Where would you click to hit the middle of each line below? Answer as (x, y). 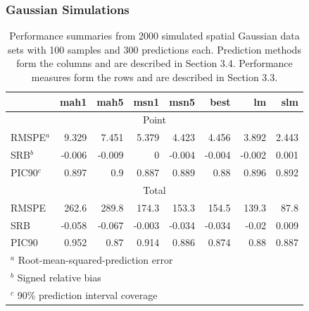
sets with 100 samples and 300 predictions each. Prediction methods (154, 49)
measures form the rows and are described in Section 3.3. (154, 77)
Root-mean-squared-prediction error (95, 260)
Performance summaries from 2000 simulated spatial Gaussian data (154, 36)
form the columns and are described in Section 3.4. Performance (154, 63)
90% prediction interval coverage (87, 294)
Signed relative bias (59, 278)
